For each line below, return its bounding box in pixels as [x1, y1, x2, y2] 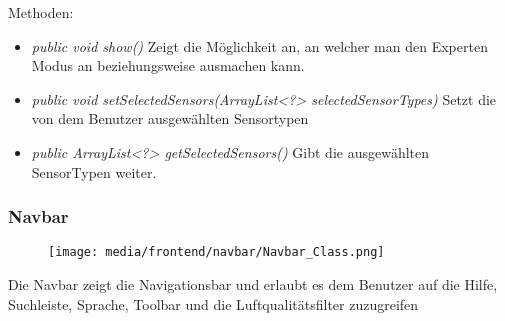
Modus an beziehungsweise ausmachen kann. [31, 55, 305, 76]
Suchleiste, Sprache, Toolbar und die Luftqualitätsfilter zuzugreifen [8, 293, 419, 314]
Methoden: [8, 2, 74, 22]
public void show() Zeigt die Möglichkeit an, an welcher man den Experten [31, 35, 488, 56]
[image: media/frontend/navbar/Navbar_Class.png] [48, 245, 385, 260]
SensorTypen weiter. [31, 161, 157, 182]
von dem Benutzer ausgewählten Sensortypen [31, 108, 309, 129]
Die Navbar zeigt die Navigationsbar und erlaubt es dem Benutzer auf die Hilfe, [8, 274, 498, 295]
